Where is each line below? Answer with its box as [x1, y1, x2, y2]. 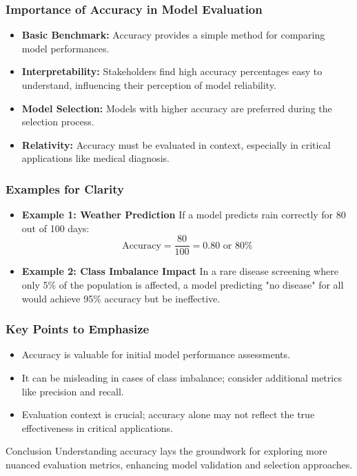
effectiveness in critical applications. [21, 420, 173, 435]
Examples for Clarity [6, 180, 124, 197]
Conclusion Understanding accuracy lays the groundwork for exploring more [6, 444, 327, 458]
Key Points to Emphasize [6, 320, 150, 338]
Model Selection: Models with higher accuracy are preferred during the [21, 101, 332, 115]
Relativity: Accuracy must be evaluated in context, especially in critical [21, 137, 331, 152]
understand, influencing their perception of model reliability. [21, 78, 276, 92]
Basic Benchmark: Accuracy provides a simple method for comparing [21, 28, 325, 42]
